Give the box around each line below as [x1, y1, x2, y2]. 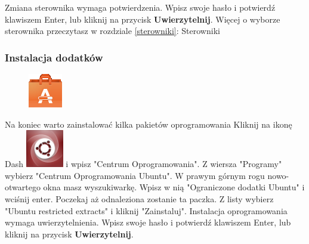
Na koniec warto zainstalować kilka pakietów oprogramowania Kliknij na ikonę [5, 118, 292, 130]
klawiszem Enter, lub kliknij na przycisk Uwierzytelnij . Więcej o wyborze [5, 13, 280, 25]
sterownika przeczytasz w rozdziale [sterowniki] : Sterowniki [5, 24, 220, 37]
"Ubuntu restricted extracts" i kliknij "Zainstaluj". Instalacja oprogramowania [5, 204, 288, 217]
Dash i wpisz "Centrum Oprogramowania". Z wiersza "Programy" [5, 157, 282, 170]
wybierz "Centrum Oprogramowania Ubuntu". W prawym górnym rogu [5, 169, 265, 181]
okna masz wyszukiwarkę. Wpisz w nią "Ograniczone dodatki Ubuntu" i [43, 181, 305, 193]
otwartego [5, 181, 41, 193]
